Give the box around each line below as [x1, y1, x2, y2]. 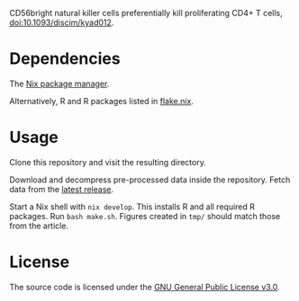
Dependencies [9, 49, 121, 69]
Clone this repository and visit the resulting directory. [9, 156, 207, 167]
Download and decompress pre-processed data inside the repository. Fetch [9, 174, 291, 185]
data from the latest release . [9, 183, 114, 194]
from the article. [9, 220, 69, 231]
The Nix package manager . [9, 78, 110, 89]
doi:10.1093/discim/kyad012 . [9, 17, 114, 28]
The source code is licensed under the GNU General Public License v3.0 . [9, 281, 281, 292]
